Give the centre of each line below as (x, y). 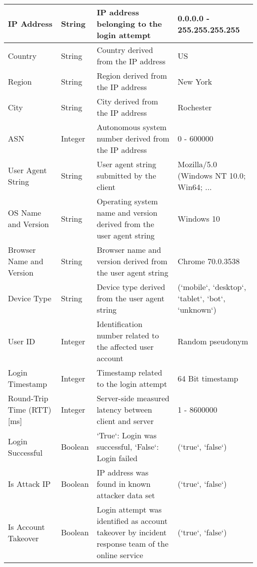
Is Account (26, 526)
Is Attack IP (29, 484)
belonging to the (129, 24)
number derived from (133, 138)
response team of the (132, 543)
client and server (125, 421)
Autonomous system (131, 127)
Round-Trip (28, 398)
